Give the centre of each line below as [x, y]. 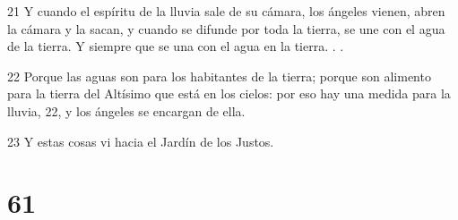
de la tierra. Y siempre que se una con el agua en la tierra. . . [176, 46]
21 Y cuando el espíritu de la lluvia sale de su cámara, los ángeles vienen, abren [226, 11]
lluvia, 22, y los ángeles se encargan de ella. [126, 110]
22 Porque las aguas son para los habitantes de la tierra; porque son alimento [219, 76]
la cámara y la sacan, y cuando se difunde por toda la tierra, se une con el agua [226, 28]
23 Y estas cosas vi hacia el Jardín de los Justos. [141, 141]
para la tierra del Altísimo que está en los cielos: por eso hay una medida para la [229, 93]
